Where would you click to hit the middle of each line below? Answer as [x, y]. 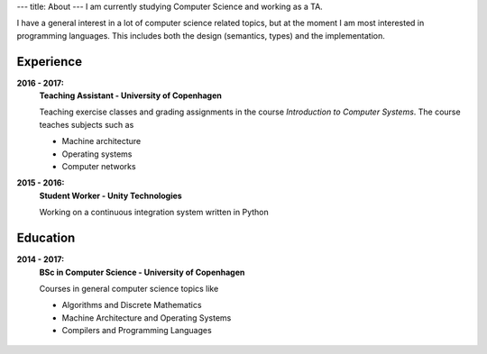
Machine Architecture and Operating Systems [147, 318]
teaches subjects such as [87, 124]
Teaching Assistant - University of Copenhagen [131, 95]
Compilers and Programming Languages [137, 331]
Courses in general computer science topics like [129, 288]
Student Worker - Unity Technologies [110, 195]
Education [46, 238]
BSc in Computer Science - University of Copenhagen [142, 272]
